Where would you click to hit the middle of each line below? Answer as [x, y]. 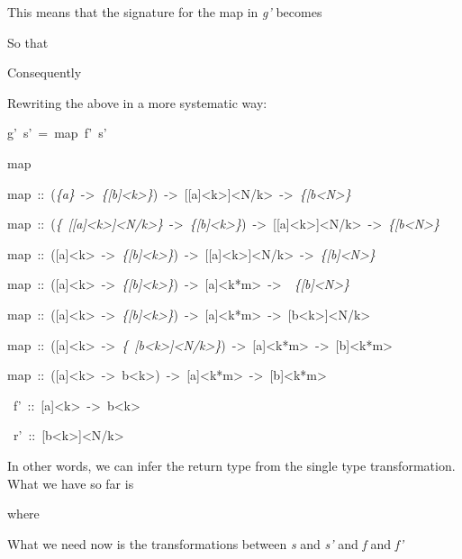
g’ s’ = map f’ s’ [57, 133]
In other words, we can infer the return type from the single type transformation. [231, 465]
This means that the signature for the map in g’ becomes [165, 12]
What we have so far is [71, 483]
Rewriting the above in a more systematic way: [137, 102]
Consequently [45, 72]
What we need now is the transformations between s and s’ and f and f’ [205, 543]
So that [28, 42]
